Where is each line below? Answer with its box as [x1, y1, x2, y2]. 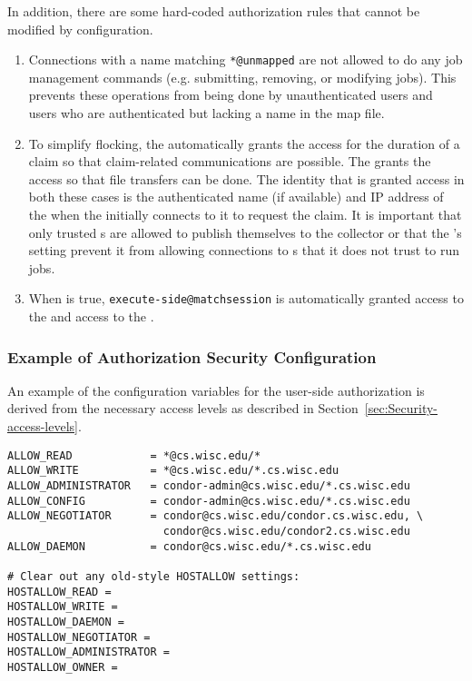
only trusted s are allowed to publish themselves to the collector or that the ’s [28, 222, 462, 242]
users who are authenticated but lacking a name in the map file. [28, 104, 385, 123]
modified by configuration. [7, 19, 153, 38]
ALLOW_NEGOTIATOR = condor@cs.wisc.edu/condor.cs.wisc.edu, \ [7, 509, 424, 523]
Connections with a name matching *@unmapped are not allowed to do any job [28, 50, 463, 69]
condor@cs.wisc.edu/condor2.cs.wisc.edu [162, 524, 410, 538]
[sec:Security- [364, 399, 438, 418]
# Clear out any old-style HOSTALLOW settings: [7, 569, 300, 583]
